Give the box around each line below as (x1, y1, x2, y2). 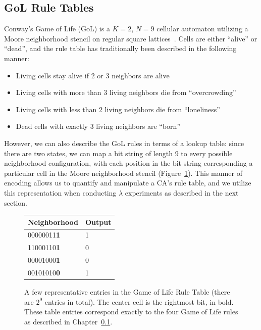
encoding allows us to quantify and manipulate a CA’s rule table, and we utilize (4, 177, 251, 188)
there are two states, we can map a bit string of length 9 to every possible (4, 148, 233, 158)
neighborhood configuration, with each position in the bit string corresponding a (4, 158, 253, 168)
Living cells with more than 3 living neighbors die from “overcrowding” (16, 87, 236, 98)
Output (85, 216, 112, 227)
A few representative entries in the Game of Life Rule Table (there (24, 287, 230, 297)
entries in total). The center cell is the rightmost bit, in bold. (44, 296, 234, 307)
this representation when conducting (4, 187, 117, 198)
